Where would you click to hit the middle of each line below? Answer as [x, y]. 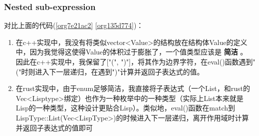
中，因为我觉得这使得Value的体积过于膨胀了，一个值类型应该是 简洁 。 [131, 52]
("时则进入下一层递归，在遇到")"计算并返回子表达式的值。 [110, 71]
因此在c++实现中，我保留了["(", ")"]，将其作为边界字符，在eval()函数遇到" [135, 61]
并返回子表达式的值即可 [54, 127]
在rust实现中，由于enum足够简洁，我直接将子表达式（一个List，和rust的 [133, 88]
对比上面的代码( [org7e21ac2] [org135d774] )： [74, 25]
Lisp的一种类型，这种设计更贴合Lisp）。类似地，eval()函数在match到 [126, 108]
